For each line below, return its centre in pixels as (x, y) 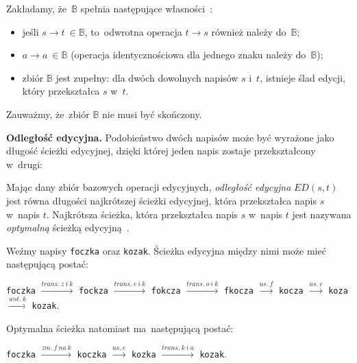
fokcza (166, 291)
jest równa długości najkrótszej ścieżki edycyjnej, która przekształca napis (161, 200)
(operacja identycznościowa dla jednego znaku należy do (188, 55)
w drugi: (24, 164)
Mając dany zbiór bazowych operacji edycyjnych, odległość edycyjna (149, 187)
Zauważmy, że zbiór (48, 114)
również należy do (249, 31)
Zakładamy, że (36, 8)
